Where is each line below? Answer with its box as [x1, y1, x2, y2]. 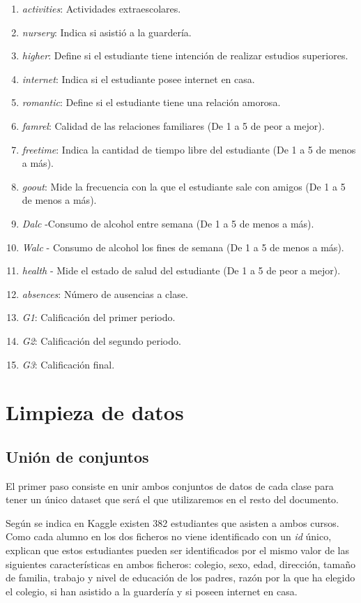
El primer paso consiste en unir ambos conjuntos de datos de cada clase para [6, 478, 334, 493]
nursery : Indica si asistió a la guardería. [22, 24, 192, 39]
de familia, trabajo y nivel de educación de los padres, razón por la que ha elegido [6, 570, 355, 585]
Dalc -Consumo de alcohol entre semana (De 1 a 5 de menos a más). [22, 216, 314, 230]
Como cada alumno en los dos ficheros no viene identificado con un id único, [6, 529, 332, 544]
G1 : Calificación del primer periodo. [22, 310, 176, 325]
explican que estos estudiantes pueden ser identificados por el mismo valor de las [6, 543, 350, 558]
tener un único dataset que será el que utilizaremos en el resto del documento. [6, 492, 339, 507]
